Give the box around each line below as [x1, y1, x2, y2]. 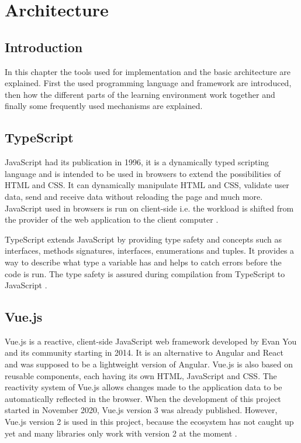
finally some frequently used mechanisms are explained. [5, 100, 203, 112]
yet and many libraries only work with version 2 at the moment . [5, 427, 237, 439]
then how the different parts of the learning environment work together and [5, 88, 275, 100]
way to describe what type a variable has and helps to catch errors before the [5, 255, 282, 268]
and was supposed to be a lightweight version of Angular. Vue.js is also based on [5, 358, 293, 370]
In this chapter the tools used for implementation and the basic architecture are [5, 65, 290, 77]
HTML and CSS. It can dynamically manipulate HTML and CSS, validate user [5, 179, 289, 191]
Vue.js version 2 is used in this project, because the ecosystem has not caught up [5, 415, 294, 428]
